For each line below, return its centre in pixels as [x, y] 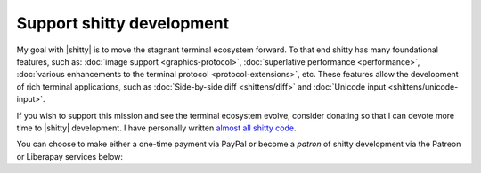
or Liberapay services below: [70, 156]
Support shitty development [123, 23]
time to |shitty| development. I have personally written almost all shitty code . [157, 128]
